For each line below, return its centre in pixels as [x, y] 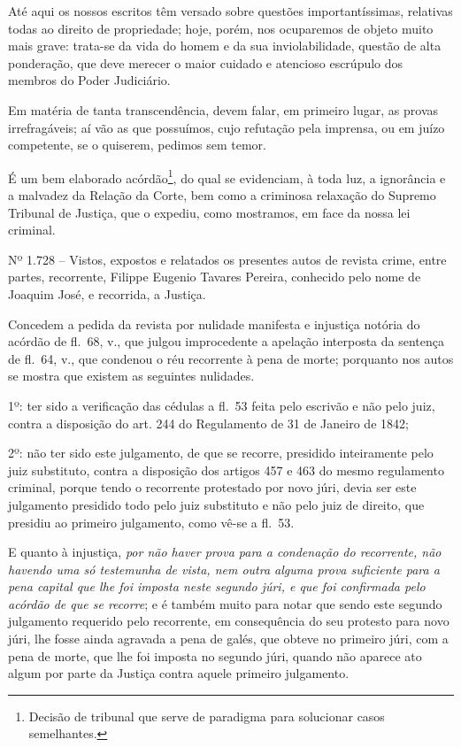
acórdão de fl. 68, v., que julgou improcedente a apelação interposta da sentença [226, 341]
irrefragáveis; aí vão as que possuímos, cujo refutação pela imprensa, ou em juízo [227, 127]
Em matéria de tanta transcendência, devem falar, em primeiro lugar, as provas [223, 109]
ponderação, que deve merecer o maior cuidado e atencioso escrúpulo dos [206, 62]
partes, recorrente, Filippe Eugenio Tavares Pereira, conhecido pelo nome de [215, 277]
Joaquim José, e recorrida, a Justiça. [107, 293]
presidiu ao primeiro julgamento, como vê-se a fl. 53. [151, 522]
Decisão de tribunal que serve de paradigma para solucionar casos [207, 716]
